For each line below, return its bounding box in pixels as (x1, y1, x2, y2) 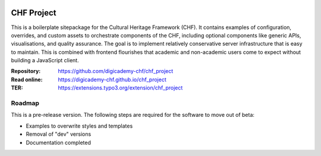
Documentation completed (26, 139, 92, 146)
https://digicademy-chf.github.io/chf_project (58, 76, 166, 83)
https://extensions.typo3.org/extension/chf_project (58, 84, 183, 91)
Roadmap (11, 99, 40, 107)
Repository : (11, 68, 41, 75)
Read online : (11, 76, 43, 83)
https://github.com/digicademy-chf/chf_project (58, 68, 174, 75)
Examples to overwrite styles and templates (26, 122, 133, 129)
